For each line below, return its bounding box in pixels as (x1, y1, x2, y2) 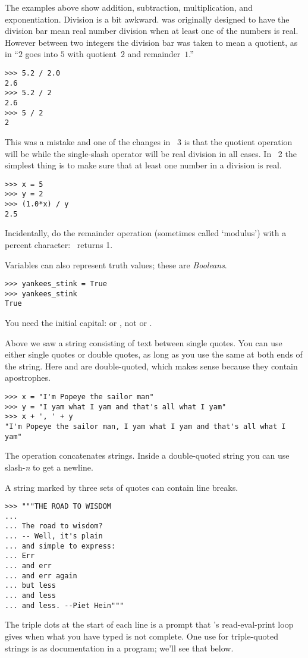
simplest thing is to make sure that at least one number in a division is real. (5, 159, 282, 171)
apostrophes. (5, 371, 51, 384)
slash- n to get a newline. (5, 460, 93, 473)
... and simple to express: (5, 541, 116, 550)
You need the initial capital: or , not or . (5, 317, 152, 329)
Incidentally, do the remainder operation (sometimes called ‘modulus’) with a (5, 227, 287, 239)
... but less (5, 581, 56, 590)
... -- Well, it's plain (5, 532, 103, 541)
